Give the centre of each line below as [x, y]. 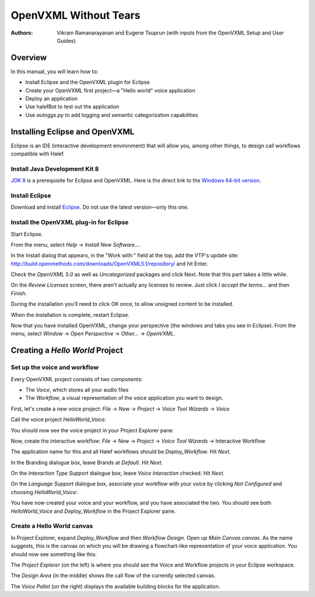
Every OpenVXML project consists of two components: [77, 379]
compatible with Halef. [38, 154]
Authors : [22, 33]
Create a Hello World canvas [52, 526]
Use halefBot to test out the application [72, 107]
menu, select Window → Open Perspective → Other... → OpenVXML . [93, 334]
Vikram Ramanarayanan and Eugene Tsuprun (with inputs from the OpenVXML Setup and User [170, 33]
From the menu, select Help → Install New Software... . [76, 244]
